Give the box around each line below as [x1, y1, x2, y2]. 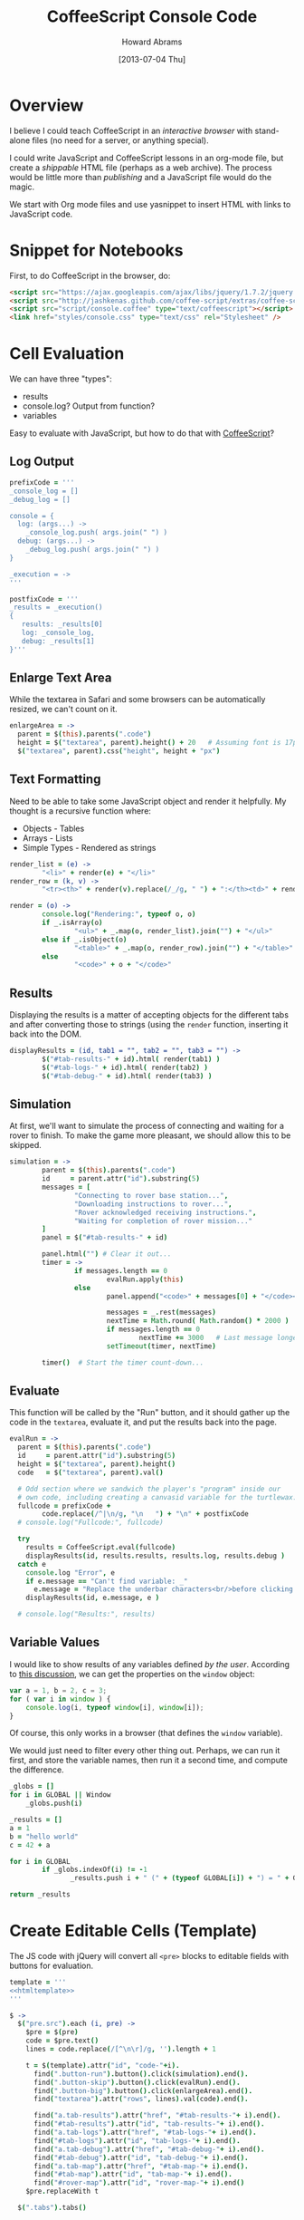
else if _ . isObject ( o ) [42, 935, 128, 944]
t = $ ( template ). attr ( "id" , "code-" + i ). [25, 2061, 180, 2070]
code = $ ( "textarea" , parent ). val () [17, 1468, 165, 1477]
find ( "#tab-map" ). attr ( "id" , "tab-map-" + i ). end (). [33, 2170, 233, 2179]
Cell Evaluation [9, 343, 125, 364]
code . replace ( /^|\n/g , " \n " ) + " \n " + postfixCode [42, 1510, 249, 1519]
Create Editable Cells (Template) [9, 1921, 258, 1941]
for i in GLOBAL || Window [9, 1790, 111, 1800]
